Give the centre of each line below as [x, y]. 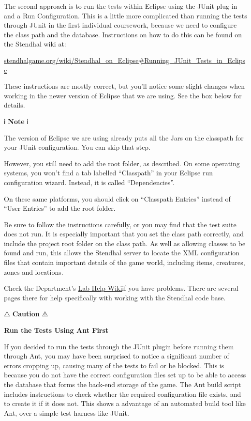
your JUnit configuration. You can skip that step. [77, 147]
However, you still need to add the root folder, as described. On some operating [122, 163]
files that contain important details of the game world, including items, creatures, [125, 262]
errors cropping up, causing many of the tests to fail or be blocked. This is [114, 365]
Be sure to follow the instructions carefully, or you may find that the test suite [120, 224]
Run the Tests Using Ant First [56, 330]
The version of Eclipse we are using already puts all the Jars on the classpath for [124, 137]
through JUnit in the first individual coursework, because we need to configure [120, 25]
